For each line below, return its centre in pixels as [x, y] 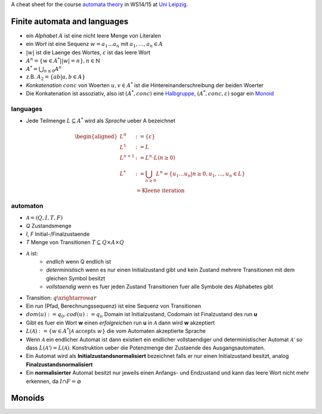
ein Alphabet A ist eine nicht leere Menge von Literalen [93, 35]
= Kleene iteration [160, 190]
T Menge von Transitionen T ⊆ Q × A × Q [75, 242]
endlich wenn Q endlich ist [79, 262]
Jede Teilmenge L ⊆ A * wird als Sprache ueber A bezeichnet [101, 121]
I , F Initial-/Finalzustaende [58, 234]
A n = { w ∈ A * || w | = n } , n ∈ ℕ [63, 61]
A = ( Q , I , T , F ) [44, 217]
